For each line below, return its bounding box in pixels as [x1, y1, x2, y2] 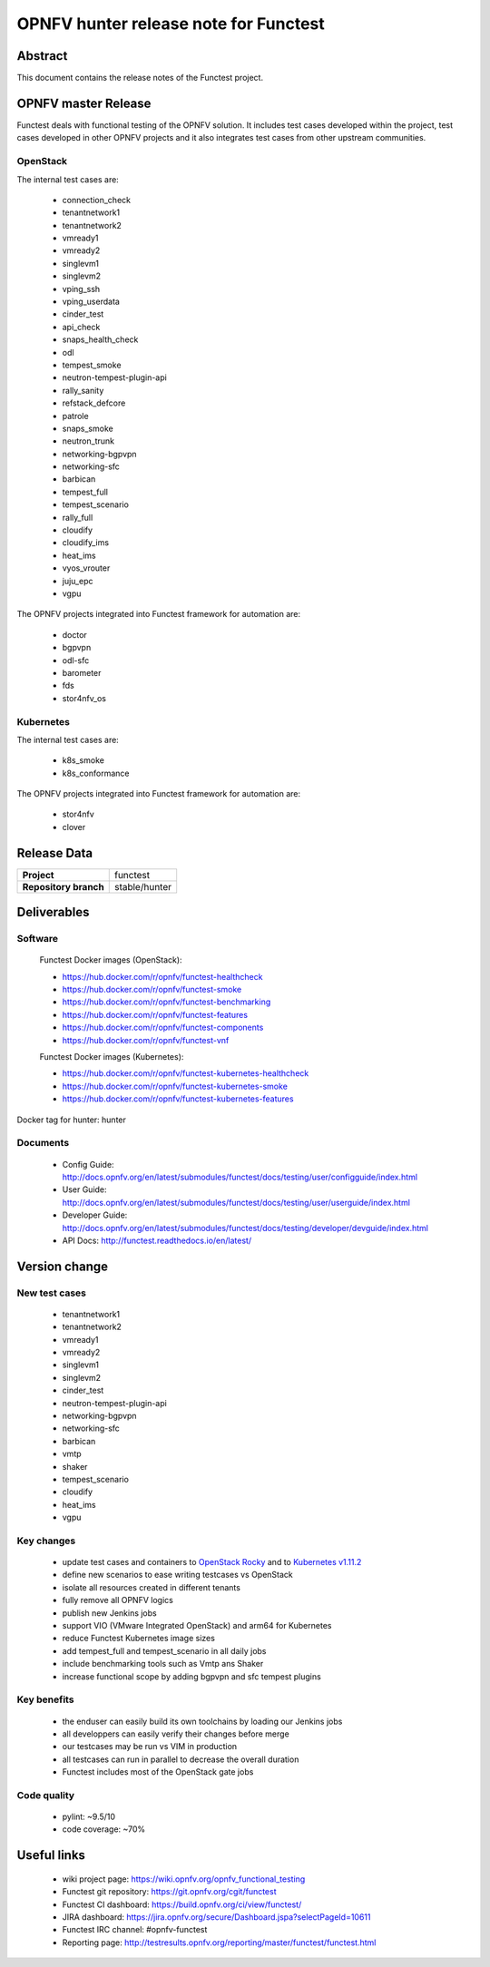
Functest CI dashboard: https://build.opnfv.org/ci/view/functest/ [62, 1899, 302, 1910]
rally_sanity [62, 385, 104, 396]
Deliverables [16, 905, 90, 920]
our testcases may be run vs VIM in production [62, 1741, 238, 1752]
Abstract [16, 48, 68, 64]
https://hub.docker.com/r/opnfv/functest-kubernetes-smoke [62, 1081, 288, 1091]
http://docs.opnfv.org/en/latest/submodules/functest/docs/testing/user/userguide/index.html [62, 1197, 410, 1208]
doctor [62, 629, 88, 640]
